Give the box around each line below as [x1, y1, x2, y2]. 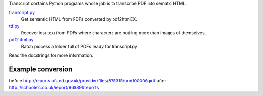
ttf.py [9, 23, 19, 29]
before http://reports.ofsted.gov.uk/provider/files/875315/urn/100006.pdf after [9, 78, 167, 83]
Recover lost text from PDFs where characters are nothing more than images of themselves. [21, 30, 206, 36]
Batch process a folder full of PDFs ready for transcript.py [21, 44, 137, 49]
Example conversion [9, 65, 73, 73]
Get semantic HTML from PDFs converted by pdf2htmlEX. [21, 16, 137, 22]
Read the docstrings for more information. [9, 52, 94, 58]
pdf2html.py [9, 36, 34, 42]
